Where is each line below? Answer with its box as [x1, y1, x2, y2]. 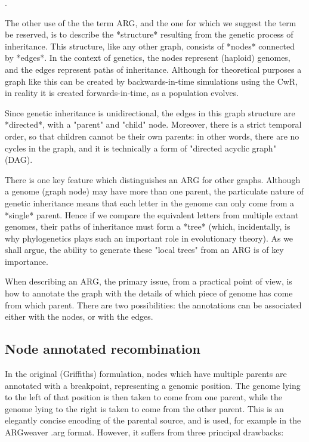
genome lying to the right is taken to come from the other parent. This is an [5, 402, 284, 415]
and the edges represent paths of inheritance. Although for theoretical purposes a [5, 63, 302, 75]
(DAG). [5, 153, 33, 166]
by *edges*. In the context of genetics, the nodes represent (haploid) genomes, [5, 51, 291, 64]
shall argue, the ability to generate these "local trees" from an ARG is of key [5, 243, 284, 256]
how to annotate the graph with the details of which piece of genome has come [5, 287, 293, 299]
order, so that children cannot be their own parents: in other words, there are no [5, 129, 299, 142]
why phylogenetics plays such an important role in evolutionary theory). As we [5, 231, 293, 244]
